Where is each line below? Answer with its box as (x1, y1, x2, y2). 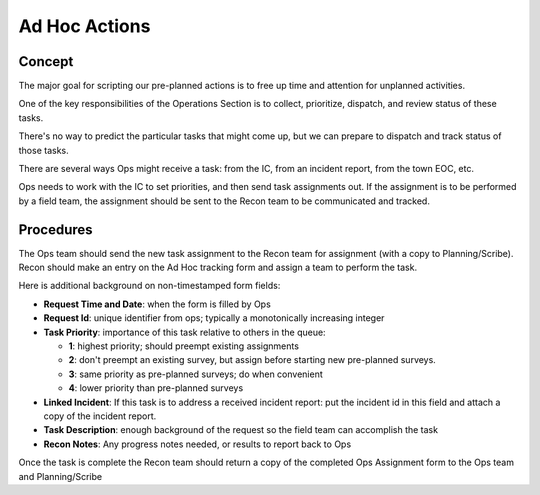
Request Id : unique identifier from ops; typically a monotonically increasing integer (43, 312, 385, 324)
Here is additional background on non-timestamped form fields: (18, 280, 281, 292)
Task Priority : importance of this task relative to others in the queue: (43, 326, 326, 338)
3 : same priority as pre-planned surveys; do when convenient (68, 368, 324, 380)
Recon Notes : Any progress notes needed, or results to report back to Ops (43, 438, 352, 450)
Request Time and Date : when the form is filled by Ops (43, 298, 272, 310)
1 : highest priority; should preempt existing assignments (68, 340, 300, 352)
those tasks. (18, 144, 69, 156)
